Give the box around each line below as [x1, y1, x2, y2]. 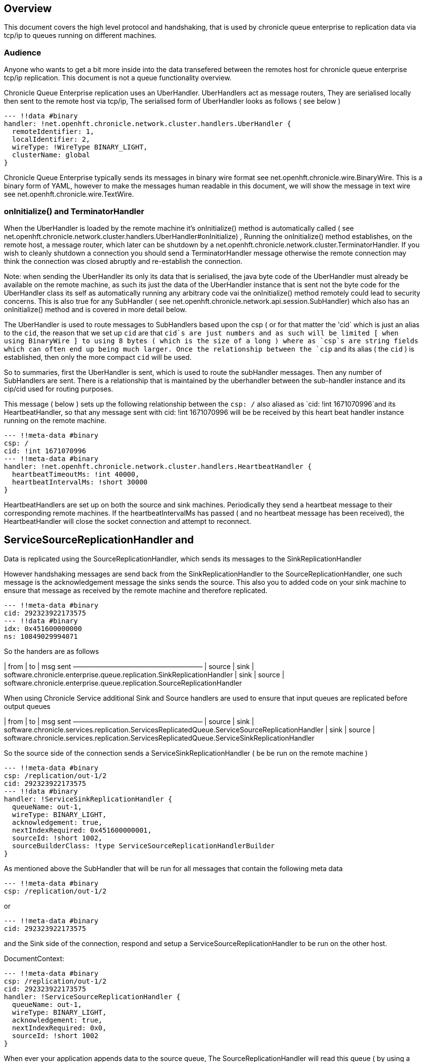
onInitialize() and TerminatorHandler [4, 206, 145, 216]
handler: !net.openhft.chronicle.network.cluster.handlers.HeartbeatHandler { [4, 462, 312, 470]
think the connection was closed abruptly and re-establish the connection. [4, 257, 242, 265]
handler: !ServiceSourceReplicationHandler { [4, 992, 181, 1001]
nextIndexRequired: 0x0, [12, 1024, 107, 1032]
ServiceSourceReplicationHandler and [4, 534, 194, 546]
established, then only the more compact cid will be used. [4, 353, 192, 361]
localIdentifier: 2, [12, 135, 91, 144]
